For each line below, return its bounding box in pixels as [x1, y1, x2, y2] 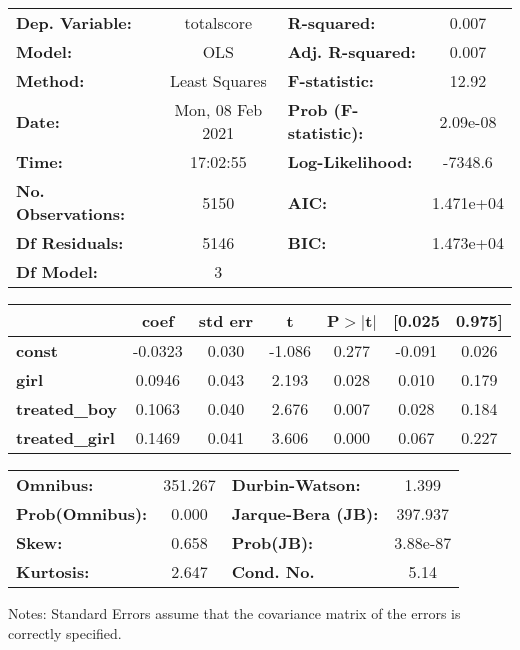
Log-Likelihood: [287, 150, 413, 173]
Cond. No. [231, 560, 315, 583]
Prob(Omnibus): [16, 502, 148, 525]
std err [198, 309, 254, 332]
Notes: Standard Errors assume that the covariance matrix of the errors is [8, 603, 461, 623]
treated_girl [16, 426, 115, 449]
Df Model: [16, 260, 98, 283]
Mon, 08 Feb [174, 98, 263, 121]
